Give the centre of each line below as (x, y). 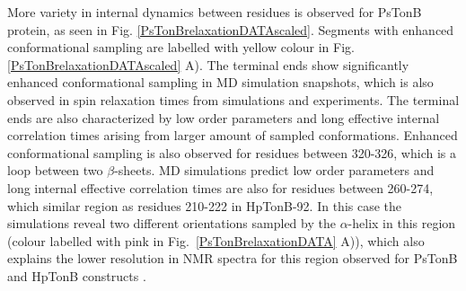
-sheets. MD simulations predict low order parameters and (274, 170)
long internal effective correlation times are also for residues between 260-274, (220, 187)
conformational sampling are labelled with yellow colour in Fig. (181, 47)
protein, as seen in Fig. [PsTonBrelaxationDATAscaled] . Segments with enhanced (231, 29)
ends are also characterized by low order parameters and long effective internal (224, 117)
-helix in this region (402, 223)
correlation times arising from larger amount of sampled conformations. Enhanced (233, 135)
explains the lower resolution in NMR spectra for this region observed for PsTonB (233, 258)
